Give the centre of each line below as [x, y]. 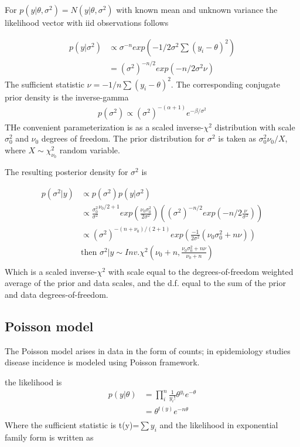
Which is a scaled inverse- [51, 271]
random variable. [90, 149]
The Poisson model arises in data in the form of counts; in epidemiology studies [148, 350]
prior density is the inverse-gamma [67, 97]
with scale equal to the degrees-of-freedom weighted [201, 271]
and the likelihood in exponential [219, 425]
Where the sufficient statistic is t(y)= [72, 425]
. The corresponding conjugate [225, 84]
